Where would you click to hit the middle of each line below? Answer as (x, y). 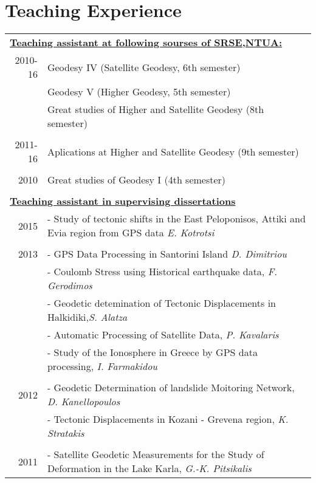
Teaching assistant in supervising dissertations (123, 201)
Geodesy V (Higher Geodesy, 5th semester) (139, 92)
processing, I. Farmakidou (102, 366)
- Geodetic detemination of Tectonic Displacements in (161, 303)
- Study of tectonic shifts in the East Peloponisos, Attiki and (176, 219)
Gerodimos (70, 286)
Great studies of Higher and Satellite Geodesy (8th (156, 109)
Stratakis (66, 433)
